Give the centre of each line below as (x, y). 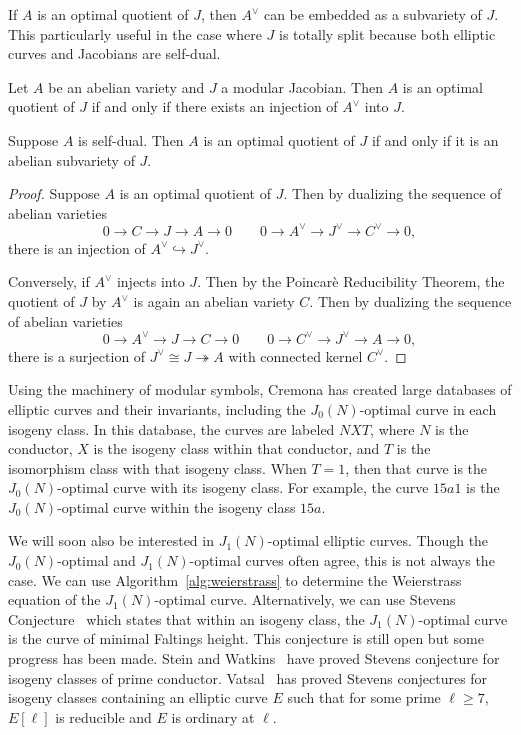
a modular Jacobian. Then (302, 86)
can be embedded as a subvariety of (372, 14)
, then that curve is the (416, 467)
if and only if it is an (435, 139)
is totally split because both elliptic (387, 33)
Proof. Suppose (54, 193)
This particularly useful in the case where (135, 33)
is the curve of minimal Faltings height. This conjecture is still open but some (246, 638)
